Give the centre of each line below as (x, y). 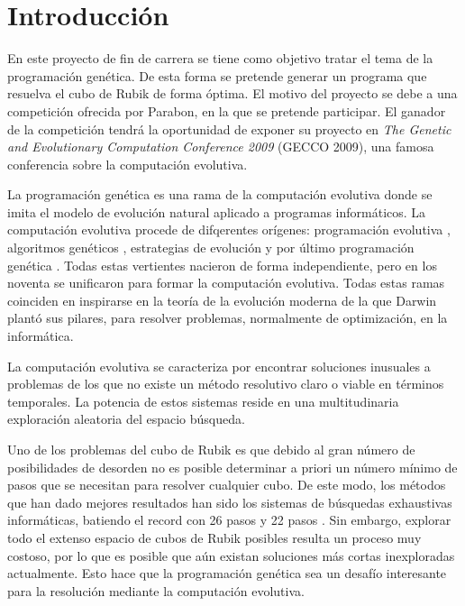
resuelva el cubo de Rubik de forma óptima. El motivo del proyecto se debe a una (232, 93)
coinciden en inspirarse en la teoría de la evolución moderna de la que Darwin (222, 300)
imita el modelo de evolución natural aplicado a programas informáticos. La (217, 211)
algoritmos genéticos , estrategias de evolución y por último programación (211, 248)
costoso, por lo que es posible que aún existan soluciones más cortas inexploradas (231, 555)
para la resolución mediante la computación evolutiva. (156, 590)
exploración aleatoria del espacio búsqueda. (126, 419)
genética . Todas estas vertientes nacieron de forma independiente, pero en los (222, 265)
